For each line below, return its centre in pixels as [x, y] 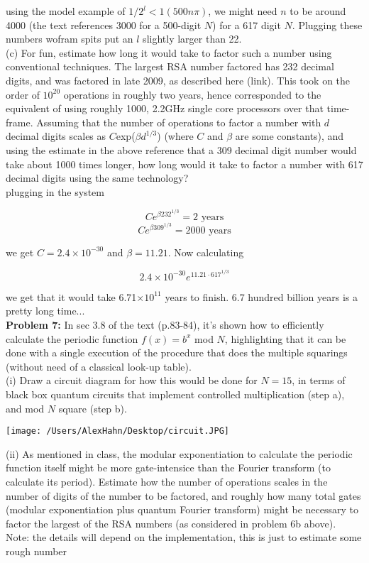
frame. [20, 122]
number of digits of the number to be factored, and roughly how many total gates [183, 495]
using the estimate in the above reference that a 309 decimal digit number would [181, 149]
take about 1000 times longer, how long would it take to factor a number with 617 [184, 164]
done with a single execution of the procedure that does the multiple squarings [177, 352]
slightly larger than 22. [192, 39]
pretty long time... [45, 311]
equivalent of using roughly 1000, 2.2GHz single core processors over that [165, 108]
